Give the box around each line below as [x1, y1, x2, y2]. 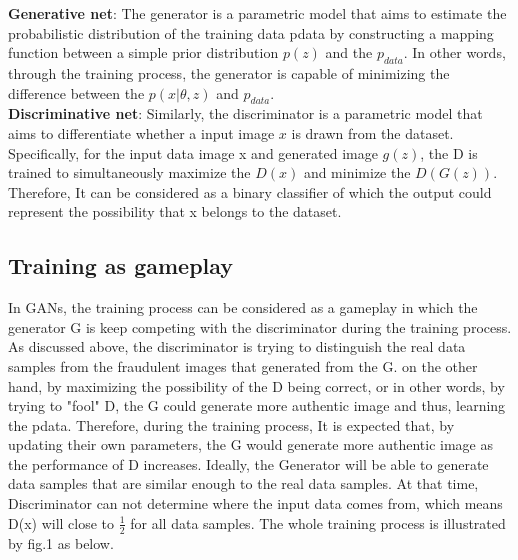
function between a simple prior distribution [8, 42, 279, 63]
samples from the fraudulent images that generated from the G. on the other [8, 355, 478, 376]
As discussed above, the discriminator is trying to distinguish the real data [8, 336, 466, 357]
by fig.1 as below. [8, 532, 114, 553]
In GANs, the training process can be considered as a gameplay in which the [8, 297, 478, 318]
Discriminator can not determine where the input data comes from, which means [8, 493, 503, 514]
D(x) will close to [8, 512, 115, 533]
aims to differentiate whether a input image [8, 122, 275, 143]
